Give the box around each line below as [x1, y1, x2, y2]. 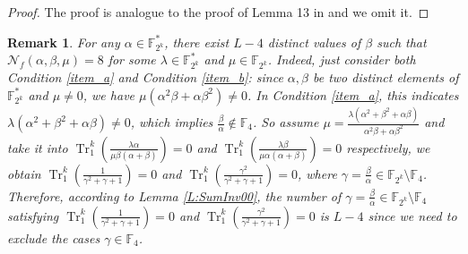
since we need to [368, 206, 457, 224]
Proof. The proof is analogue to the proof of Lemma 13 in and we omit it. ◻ [7, 3, 429, 21]
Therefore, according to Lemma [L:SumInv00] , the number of [7, 186, 342, 205]
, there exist [164, 32, 230, 51]
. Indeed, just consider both [267, 50, 416, 69]
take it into [7, 138, 68, 157]
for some [108, 50, 156, 69]
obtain [7, 164, 41, 182]
